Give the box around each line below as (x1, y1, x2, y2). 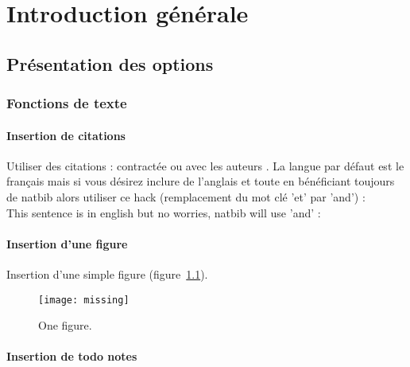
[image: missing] (38, 294, 130, 306)
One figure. (38, 317, 92, 334)
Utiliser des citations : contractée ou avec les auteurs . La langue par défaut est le (6, 157, 404, 174)
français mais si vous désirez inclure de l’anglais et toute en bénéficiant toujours (6, 173, 395, 189)
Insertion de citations (6, 127, 126, 143)
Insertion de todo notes (6, 348, 137, 365)
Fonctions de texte (6, 93, 127, 113)
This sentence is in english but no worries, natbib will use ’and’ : (6, 204, 321, 221)
